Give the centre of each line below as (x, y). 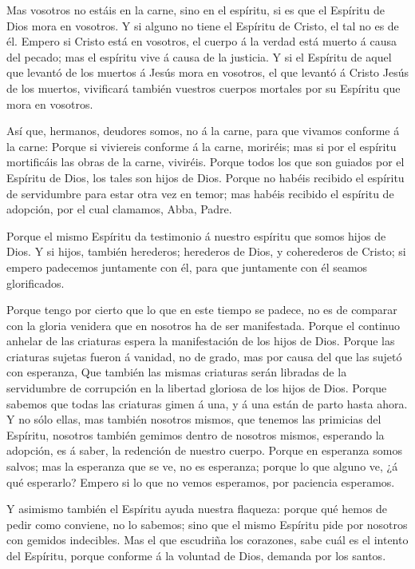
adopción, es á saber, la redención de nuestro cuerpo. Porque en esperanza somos (204, 450)
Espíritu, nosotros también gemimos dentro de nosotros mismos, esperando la (196, 434)
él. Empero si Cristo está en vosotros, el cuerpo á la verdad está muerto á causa (202, 41)
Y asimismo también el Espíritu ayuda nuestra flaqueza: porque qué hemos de (197, 509)
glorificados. (36, 283)
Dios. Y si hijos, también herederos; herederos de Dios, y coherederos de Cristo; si (206, 251)
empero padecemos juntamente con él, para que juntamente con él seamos (187, 267)
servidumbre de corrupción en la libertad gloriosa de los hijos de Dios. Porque (197, 388)
